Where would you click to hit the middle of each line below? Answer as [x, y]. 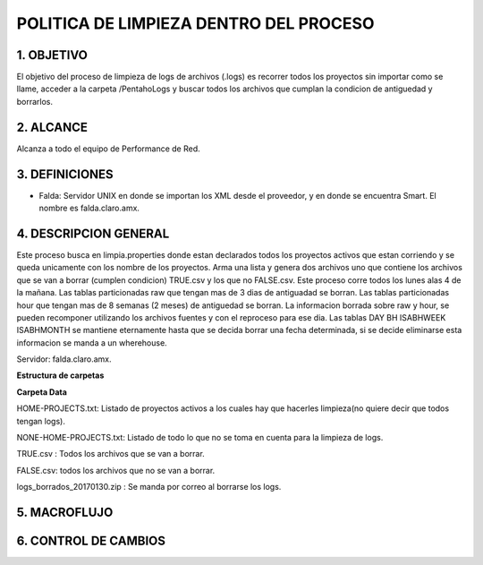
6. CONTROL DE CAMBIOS [91, 541]
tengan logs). [41, 421]
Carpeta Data [42, 392]
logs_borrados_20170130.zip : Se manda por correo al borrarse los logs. [149, 487]
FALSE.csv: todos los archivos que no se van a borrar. [116, 470]
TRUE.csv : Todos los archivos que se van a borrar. [110, 454]
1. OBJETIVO [52, 55]
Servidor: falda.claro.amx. [64, 359]
